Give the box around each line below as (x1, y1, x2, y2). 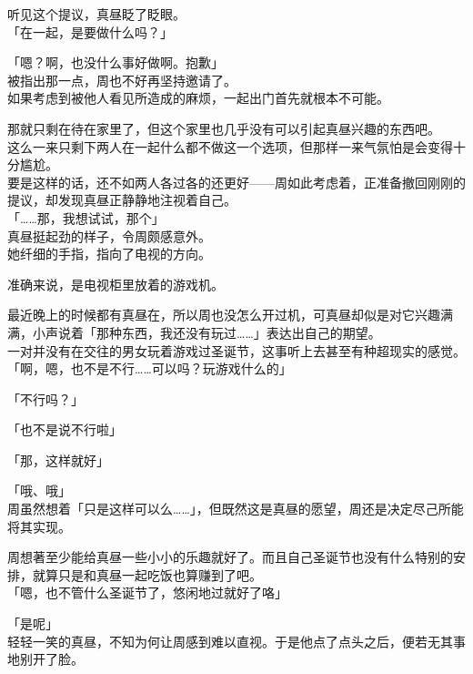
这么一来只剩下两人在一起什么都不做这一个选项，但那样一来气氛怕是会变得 (7, 137, 453, 156)
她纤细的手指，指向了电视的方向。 (7, 244, 211, 263)
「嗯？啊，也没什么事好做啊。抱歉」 (7, 53, 224, 72)
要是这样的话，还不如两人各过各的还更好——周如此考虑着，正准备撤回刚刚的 (7, 172, 466, 191)
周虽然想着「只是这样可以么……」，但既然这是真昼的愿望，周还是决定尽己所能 (7, 499, 464, 518)
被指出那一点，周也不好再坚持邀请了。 (7, 70, 236, 89)
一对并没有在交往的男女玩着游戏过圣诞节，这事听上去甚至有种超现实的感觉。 (7, 341, 466, 360)
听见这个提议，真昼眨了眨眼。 (7, 5, 186, 23)
